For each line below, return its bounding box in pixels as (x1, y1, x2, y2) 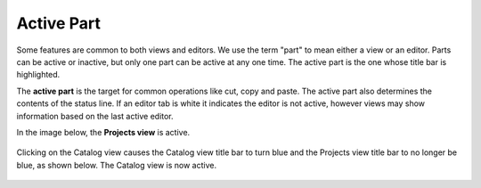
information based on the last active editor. (16, 110, 174, 121)
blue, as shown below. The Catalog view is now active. (16, 159, 217, 170)
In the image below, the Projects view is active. (16, 127, 191, 137)
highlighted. (16, 69, 61, 80)
